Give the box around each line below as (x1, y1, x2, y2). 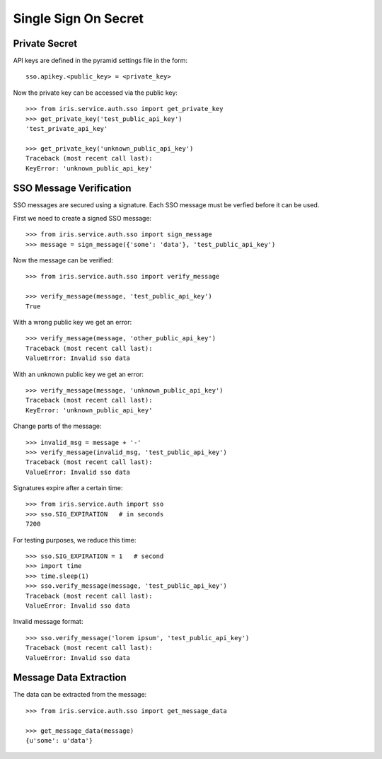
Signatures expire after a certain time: (13, 484, 123, 492)
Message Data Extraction (13, 672, 127, 684)
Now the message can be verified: (13, 256, 113, 265)
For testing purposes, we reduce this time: (13, 535, 137, 544)
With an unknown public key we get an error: (13, 370, 144, 378)
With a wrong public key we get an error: (13, 318, 132, 326)
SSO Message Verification (13, 182, 132, 195)
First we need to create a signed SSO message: (13, 214, 152, 222)
